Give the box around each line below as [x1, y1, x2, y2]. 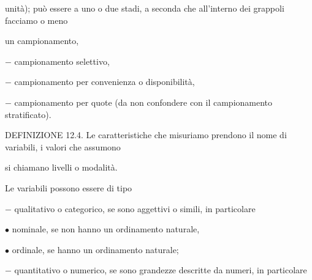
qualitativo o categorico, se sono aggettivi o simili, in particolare [14, 202, 256, 215]
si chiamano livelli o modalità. [5, 161, 118, 174]
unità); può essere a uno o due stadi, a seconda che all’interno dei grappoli [5, 2, 284, 14]
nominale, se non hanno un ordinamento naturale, [12, 223, 200, 235]
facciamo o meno [5, 13, 68, 26]
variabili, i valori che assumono [5, 140, 121, 153]
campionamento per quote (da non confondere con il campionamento [14, 95, 273, 108]
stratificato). [5, 108, 51, 120]
